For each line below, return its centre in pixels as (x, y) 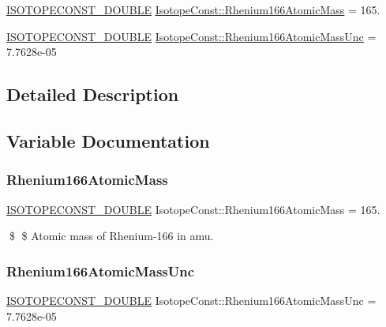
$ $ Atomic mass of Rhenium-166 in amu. (111, 236)
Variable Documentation (108, 140)
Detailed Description (93, 94)
